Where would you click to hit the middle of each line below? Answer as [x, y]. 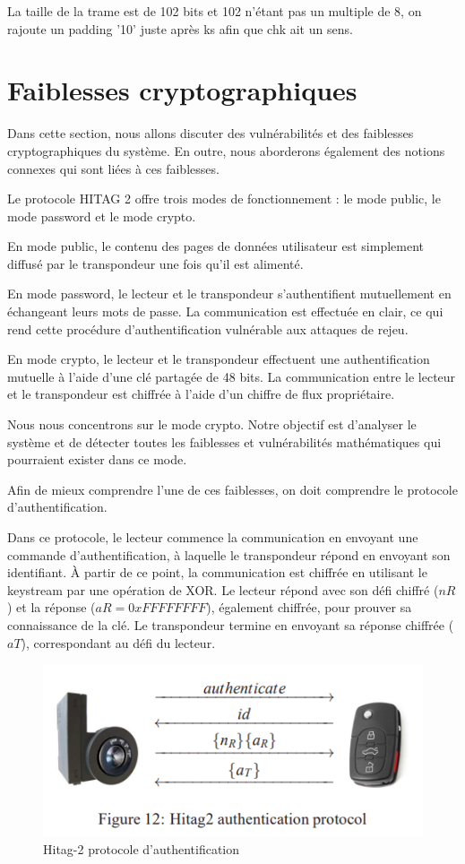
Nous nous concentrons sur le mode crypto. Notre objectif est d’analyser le [212, 424]
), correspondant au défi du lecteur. [118, 642]
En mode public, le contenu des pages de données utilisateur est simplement [215, 246]
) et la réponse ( [52, 607]
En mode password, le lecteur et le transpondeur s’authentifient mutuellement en [229, 294]
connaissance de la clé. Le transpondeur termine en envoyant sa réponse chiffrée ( [231, 624]
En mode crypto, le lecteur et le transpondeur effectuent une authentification [219, 359]
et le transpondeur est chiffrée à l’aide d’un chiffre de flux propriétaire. [201, 394]
